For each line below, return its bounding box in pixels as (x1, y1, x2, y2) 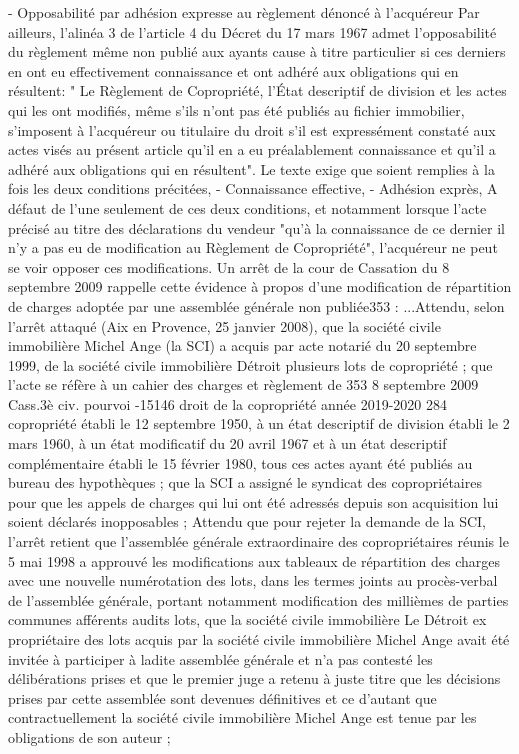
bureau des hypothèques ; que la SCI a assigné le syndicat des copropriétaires (8, 472, 482, 493)
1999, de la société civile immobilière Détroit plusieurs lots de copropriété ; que (8, 354, 493, 375)
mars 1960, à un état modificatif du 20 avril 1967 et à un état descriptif (8, 433, 447, 454)
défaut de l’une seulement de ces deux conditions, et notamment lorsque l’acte (8, 197, 487, 218)
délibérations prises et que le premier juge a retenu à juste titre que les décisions (8, 668, 501, 689)
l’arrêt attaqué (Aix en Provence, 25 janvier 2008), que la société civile (8, 315, 441, 336)
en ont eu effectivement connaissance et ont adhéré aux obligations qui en (8, 60, 459, 81)
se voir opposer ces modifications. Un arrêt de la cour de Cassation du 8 (8, 256, 450, 277)
